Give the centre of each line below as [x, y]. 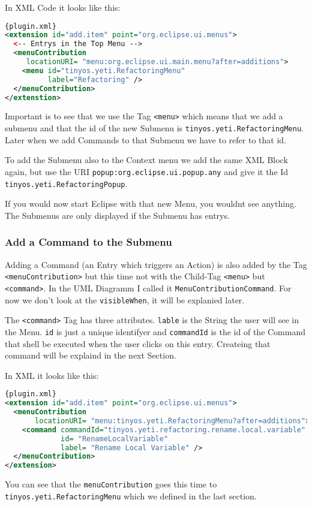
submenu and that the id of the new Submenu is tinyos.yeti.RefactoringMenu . [154, 128]
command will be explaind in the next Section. [91, 355]
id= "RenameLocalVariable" [115, 439]
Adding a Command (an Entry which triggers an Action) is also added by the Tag [156, 264]
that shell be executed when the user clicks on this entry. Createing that [138, 343]
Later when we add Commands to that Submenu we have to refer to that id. [145, 139]
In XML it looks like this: [52, 375]
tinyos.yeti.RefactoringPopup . [66, 183]
